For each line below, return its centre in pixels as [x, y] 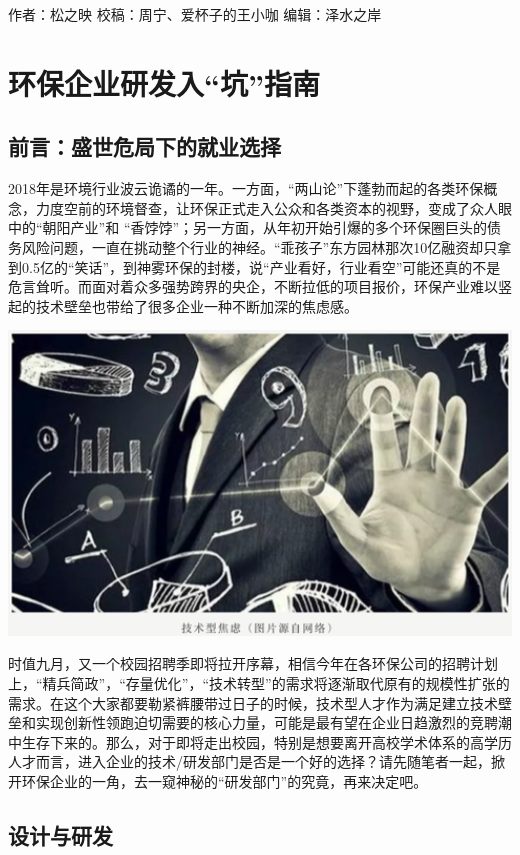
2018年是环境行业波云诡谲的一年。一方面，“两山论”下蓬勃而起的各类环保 [246, 188]
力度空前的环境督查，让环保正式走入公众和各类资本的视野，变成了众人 [266, 207]
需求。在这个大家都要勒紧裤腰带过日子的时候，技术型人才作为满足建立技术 [253, 702]
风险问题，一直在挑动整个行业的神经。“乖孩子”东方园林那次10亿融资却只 [259, 246]
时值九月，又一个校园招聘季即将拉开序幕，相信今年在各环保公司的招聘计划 [253, 663]
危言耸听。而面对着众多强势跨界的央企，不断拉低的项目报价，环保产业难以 [253, 286]
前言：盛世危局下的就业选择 [144, 146]
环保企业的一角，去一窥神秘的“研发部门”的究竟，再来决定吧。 [224, 781]
